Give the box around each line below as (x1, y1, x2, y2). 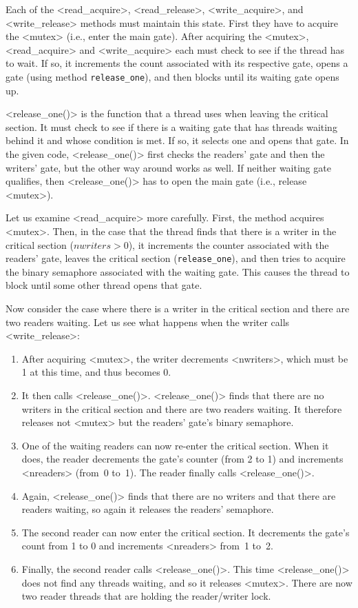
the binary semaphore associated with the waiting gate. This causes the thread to (6, 264, 350, 278)
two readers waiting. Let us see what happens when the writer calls (6, 314, 290, 329)
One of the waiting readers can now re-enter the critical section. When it (21, 438, 329, 452)
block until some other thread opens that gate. (6, 278, 202, 292)
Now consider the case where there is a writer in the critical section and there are (6, 301, 350, 315)
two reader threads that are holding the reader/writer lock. (21, 589, 271, 603)
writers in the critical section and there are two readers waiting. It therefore (21, 401, 342, 416)
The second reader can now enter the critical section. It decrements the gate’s (21, 525, 350, 539)
